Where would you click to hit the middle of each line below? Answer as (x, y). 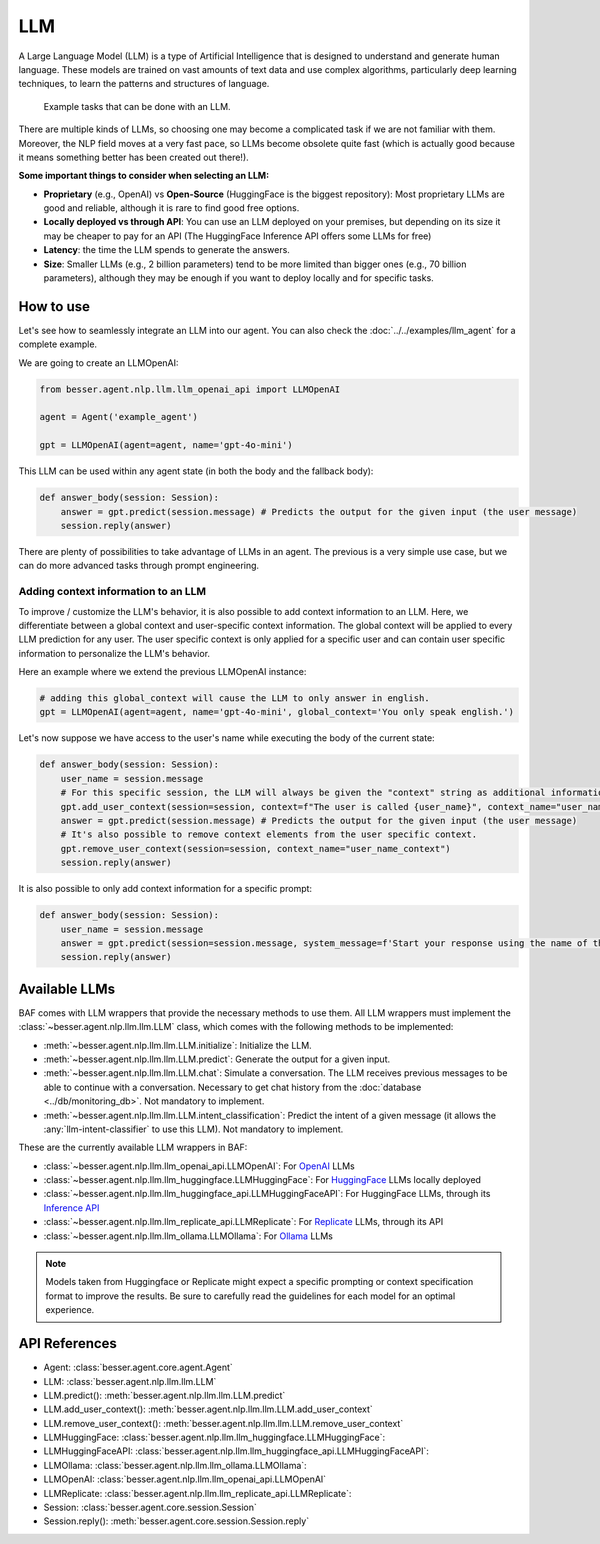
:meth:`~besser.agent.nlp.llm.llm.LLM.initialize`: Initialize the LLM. (177, 1045)
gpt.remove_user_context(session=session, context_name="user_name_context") (256, 848)
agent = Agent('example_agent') (119, 417)
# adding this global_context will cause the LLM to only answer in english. (234, 698)
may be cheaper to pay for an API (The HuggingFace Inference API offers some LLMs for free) (237, 236)
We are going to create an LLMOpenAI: (98, 362)
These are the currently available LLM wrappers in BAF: (133, 1147)
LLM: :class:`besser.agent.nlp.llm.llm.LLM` (130, 1381)
